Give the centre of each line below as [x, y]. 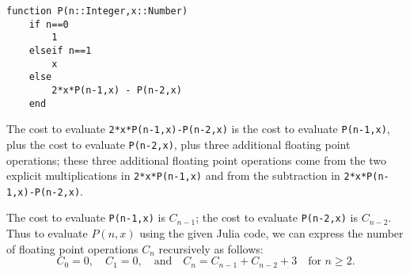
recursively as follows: [211, 248]
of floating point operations [72, 248]
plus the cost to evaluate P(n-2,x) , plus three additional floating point [178, 144]
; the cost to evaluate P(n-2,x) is [277, 217]
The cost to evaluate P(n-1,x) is [86, 217]
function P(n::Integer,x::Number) [97, 11]
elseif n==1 [60, 50]
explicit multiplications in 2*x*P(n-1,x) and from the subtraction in [173, 175]
